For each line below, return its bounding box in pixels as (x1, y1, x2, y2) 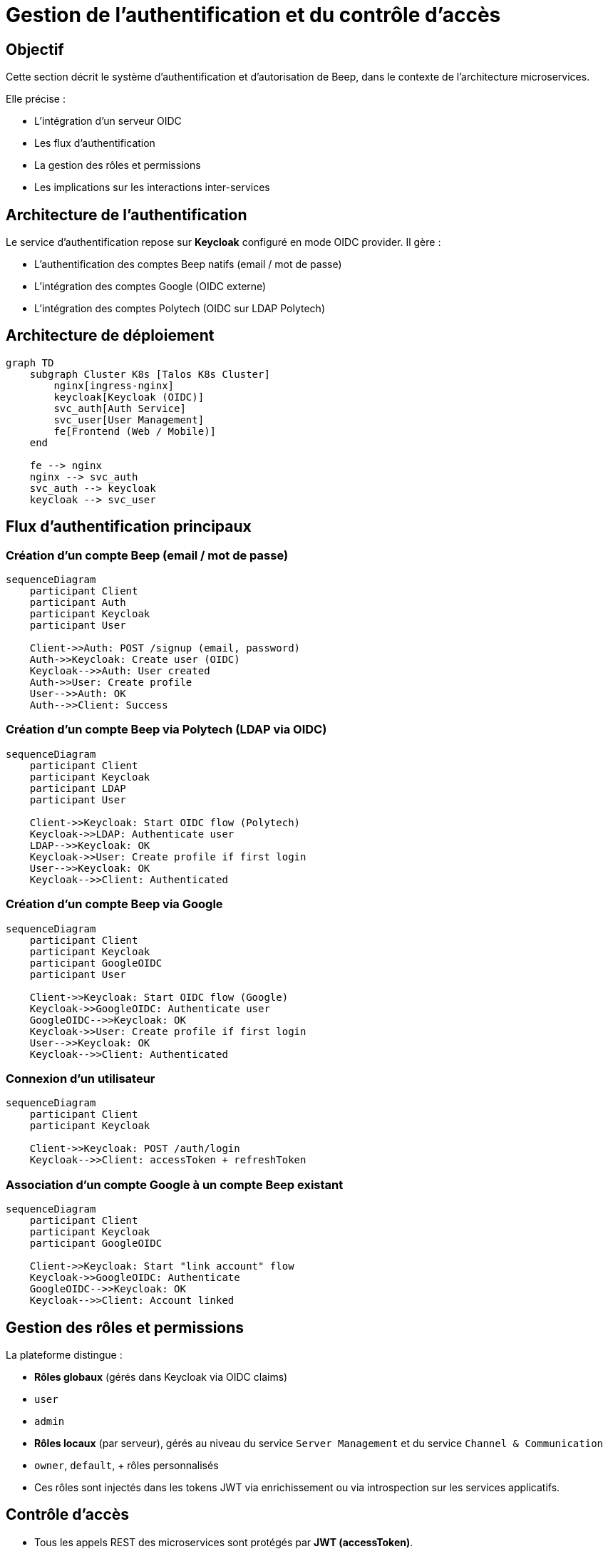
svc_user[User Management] (53, 413, 205, 426)
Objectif (6, 40, 64, 58)
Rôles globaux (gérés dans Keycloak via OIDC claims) (34, 1370, 288, 1383)
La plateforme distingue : (6, 1348, 123, 1361)
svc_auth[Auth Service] (53, 402, 186, 414)
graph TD (6, 356, 54, 369)
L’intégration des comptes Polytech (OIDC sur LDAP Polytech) (34, 302, 325, 315)
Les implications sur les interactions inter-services (34, 181, 270, 194)
